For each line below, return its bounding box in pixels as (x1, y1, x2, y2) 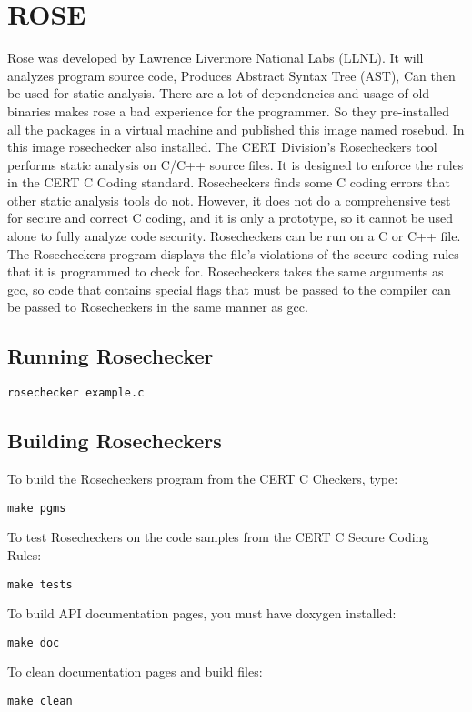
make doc (7, 636, 60, 649)
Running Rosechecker (7, 342, 214, 370)
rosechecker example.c (7, 386, 145, 400)
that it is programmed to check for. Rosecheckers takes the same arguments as (7, 262, 444, 281)
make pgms (7, 501, 66, 515)
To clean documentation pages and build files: (7, 662, 263, 681)
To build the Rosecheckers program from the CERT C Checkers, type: (7, 469, 398, 488)
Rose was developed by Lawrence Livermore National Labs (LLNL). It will (7, 48, 424, 67)
